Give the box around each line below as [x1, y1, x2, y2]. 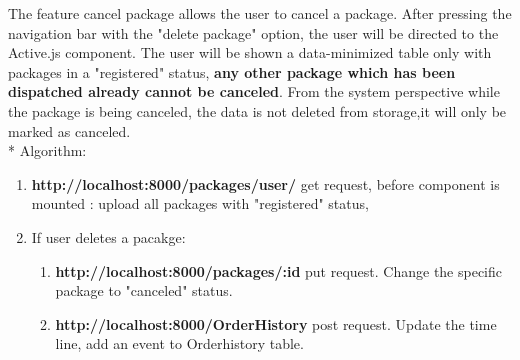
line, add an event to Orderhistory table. [55, 333, 304, 354]
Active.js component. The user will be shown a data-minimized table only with [8, 42, 492, 63]
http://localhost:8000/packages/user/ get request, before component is [31, 173, 500, 194]
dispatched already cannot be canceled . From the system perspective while [8, 81, 500, 102]
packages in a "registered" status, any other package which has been [8, 61, 456, 82]
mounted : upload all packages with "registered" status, [31, 193, 369, 214]
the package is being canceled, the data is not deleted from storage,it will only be [8, 100, 507, 121]
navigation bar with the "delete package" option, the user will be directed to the [8, 22, 499, 43]
